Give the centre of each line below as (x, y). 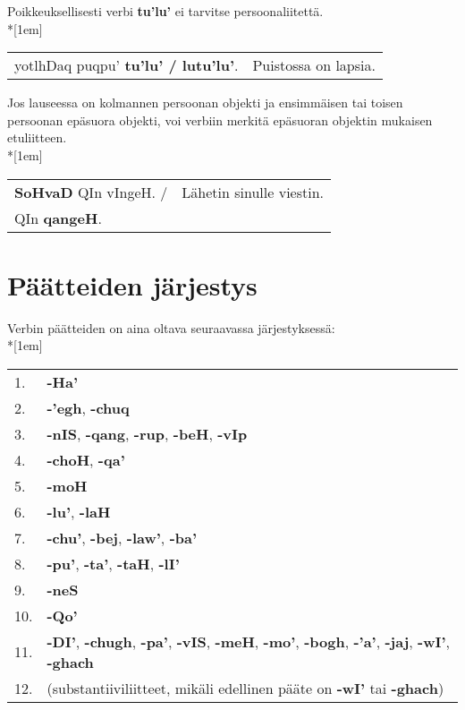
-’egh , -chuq (88, 407)
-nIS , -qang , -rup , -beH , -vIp (147, 433)
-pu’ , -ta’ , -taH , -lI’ (113, 563)
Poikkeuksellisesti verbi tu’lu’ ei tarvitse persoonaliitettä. (165, 11)
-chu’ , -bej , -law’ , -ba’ (122, 537)
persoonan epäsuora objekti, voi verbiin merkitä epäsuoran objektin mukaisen (220, 120)
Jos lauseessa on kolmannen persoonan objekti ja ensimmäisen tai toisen (205, 103)
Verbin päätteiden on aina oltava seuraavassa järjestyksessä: (171, 327)
